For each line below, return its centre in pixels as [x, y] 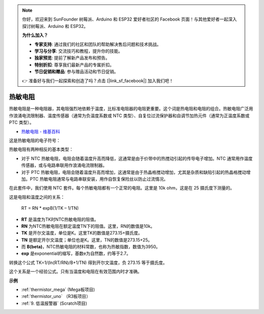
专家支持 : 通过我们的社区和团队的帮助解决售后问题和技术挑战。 [98, 44]
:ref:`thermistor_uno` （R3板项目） [56, 296]
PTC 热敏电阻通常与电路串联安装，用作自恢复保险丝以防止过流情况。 [99, 179]
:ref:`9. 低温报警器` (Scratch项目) [54, 303]
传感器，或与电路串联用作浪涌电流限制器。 [64, 165]
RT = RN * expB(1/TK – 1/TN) [50, 208]
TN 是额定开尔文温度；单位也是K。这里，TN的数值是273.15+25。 [87, 240]
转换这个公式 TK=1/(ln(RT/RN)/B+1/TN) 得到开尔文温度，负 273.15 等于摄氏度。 [88, 263]
